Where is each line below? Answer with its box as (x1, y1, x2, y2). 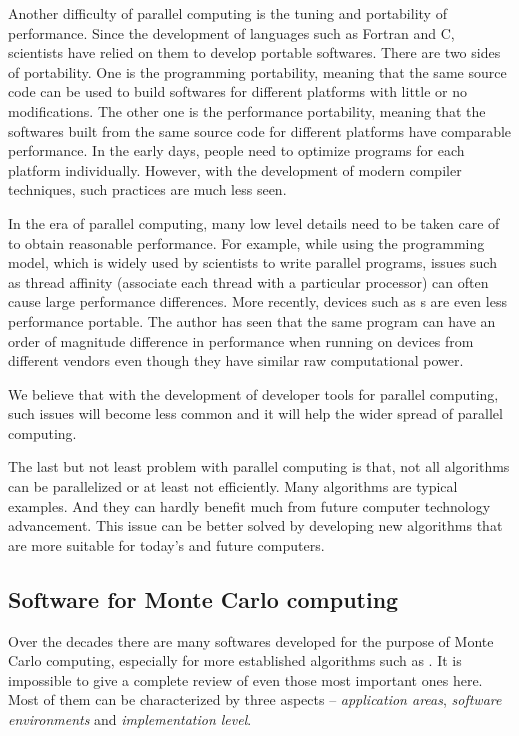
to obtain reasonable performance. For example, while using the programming (8, 232, 485, 253)
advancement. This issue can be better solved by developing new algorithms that (8, 515, 503, 536)
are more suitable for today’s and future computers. (8, 534, 325, 555)
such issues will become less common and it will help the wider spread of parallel (8, 403, 503, 424)
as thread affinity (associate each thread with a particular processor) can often (8, 271, 489, 292)
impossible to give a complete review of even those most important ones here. (8, 669, 483, 690)
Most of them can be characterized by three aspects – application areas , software (8, 689, 502, 710)
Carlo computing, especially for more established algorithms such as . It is (8, 650, 462, 671)
